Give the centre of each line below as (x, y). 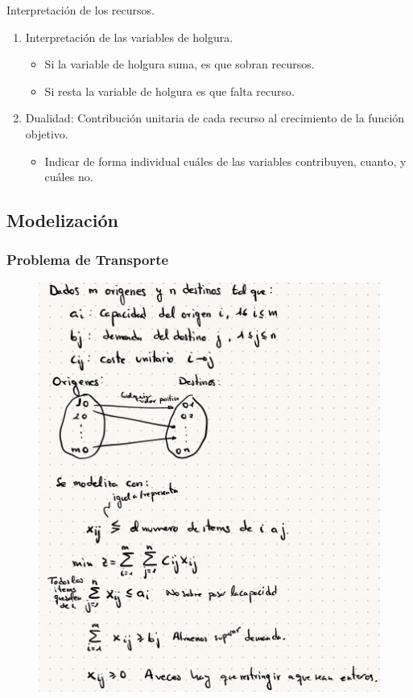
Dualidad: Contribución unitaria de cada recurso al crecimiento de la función (215, 118)
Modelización (62, 220)
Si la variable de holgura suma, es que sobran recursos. (180, 64)
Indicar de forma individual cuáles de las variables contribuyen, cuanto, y (225, 161)
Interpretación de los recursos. (81, 10)
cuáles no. (69, 177)
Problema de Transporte (88, 260)
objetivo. (47, 133)
